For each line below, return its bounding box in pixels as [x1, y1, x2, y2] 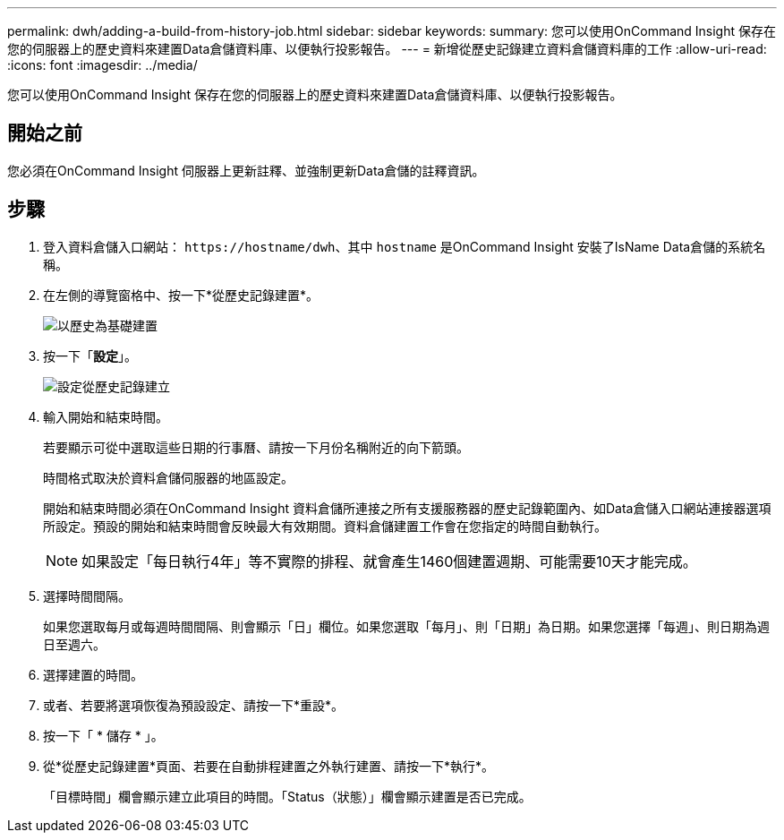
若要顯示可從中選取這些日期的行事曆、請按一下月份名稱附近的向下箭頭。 [43, 439, 469, 455]
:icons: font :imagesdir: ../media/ [7, 57, 198, 73]
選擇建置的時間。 [43, 666, 143, 682]
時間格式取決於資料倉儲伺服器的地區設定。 [43, 469, 294, 485]
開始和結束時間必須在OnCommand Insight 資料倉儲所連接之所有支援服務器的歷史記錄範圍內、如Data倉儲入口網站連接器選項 [43, 500, 771, 516]
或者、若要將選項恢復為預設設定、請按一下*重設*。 [43, 697, 345, 713]
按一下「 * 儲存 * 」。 [43, 727, 164, 743]
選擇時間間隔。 [43, 587, 131, 604]
